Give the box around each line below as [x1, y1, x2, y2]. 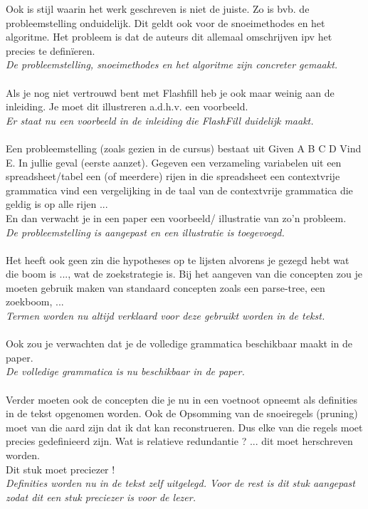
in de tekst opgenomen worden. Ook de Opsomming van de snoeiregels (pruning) [6, 406, 358, 421]
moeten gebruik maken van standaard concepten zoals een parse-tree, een [6, 280, 325, 295]
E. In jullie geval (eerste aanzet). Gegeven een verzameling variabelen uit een [6, 154, 342, 169]
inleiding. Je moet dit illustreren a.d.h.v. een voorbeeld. [6, 99, 248, 114]
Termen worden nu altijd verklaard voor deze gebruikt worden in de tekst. [6, 308, 325, 323]
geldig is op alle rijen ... [6, 196, 108, 211]
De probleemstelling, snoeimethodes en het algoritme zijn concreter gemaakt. [6, 57, 338, 72]
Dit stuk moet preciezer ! [6, 461, 115, 476]
